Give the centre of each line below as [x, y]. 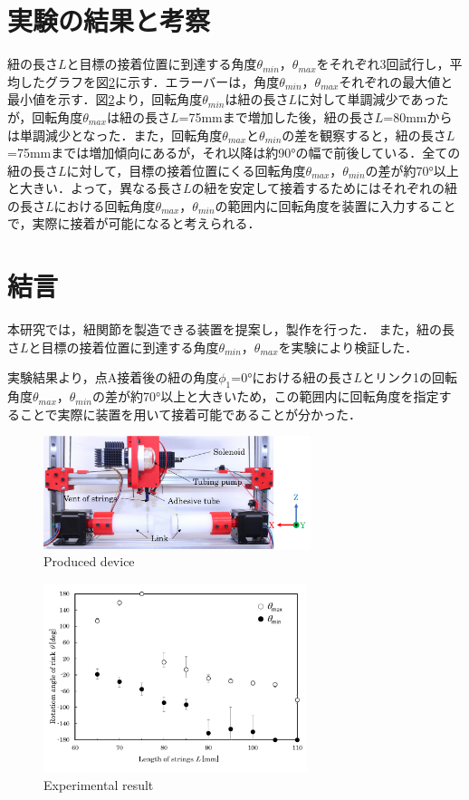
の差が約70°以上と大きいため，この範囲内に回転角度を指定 [266, 396]
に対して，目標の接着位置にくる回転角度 [186, 170]
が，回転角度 [45, 116]
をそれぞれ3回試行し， [383, 64]
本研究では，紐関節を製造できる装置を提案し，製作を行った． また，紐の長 [231, 329]
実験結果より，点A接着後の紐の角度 [113, 377]
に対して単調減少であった [373, 99]
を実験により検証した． [348, 347]
